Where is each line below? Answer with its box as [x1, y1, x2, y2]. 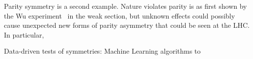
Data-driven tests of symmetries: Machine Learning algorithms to [4, 46, 201, 56]
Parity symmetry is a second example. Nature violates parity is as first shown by [4, 1, 247, 11]
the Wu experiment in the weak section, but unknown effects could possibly [4, 10, 235, 20]
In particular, [4, 29, 44, 39]
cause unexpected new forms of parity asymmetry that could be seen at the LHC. [4, 20, 250, 30]
